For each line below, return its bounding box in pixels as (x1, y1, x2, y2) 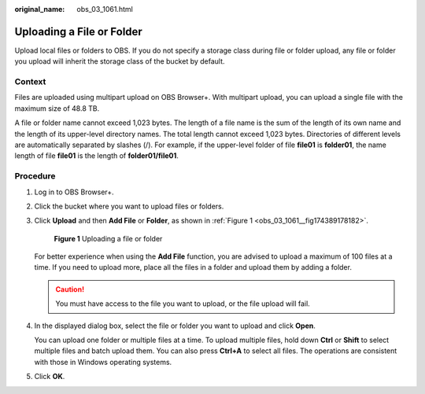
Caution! (55, 284, 85, 294)
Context (14, 76, 46, 87)
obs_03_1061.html (76, 5, 133, 13)
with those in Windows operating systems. (34, 357, 172, 366)
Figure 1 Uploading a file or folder (54, 234, 163, 243)
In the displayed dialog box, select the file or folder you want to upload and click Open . (34, 321, 316, 330)
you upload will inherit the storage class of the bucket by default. (14, 57, 225, 66)
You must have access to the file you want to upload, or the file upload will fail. (55, 299, 310, 308)
